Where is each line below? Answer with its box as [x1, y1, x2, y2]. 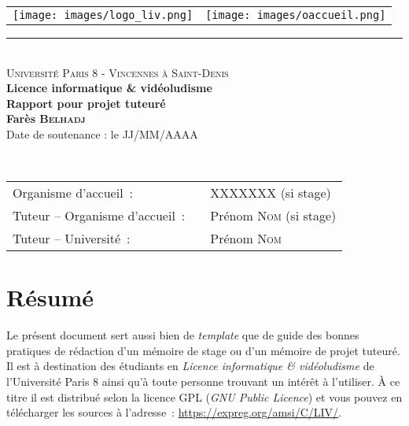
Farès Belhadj [6, 110, 86, 127]
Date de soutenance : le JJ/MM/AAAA [6, 125, 198, 142]
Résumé [6, 281, 94, 313]
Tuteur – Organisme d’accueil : [13, 206, 186, 225]
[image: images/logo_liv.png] [13, 9, 193, 21]
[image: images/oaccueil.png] [205, 9, 386, 21]
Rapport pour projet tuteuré [6, 94, 166, 111]
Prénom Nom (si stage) [210, 206, 337, 225]
